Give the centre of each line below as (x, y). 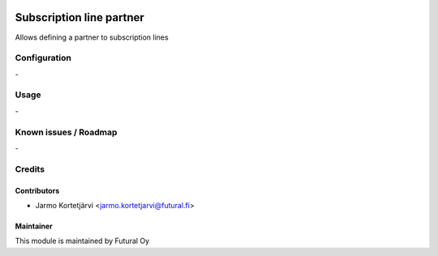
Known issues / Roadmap (66, 132)
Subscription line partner (80, 17)
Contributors (37, 190)
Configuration (43, 58)
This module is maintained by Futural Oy (82, 241)
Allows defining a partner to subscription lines (92, 37)
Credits (30, 169)
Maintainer (34, 226)
